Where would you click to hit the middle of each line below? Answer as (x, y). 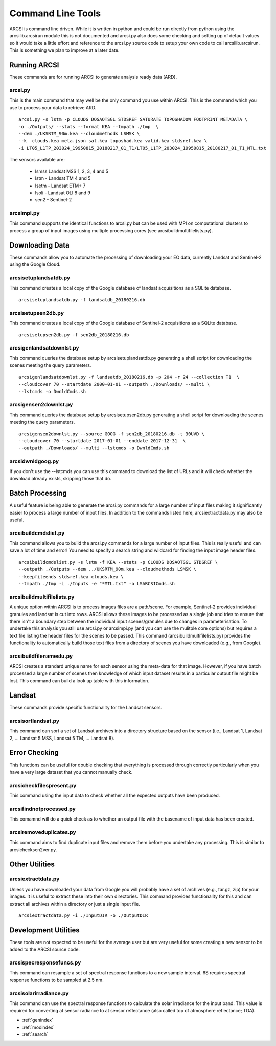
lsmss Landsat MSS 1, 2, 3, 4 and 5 (72, 171)
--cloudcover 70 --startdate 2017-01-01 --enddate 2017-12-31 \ (102, 441)
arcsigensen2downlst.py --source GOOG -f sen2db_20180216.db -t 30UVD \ (111, 434)
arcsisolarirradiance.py (39, 993)
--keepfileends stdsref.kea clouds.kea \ (71, 576)
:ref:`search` (35, 1034)
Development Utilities (45, 930)
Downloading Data (40, 245)
